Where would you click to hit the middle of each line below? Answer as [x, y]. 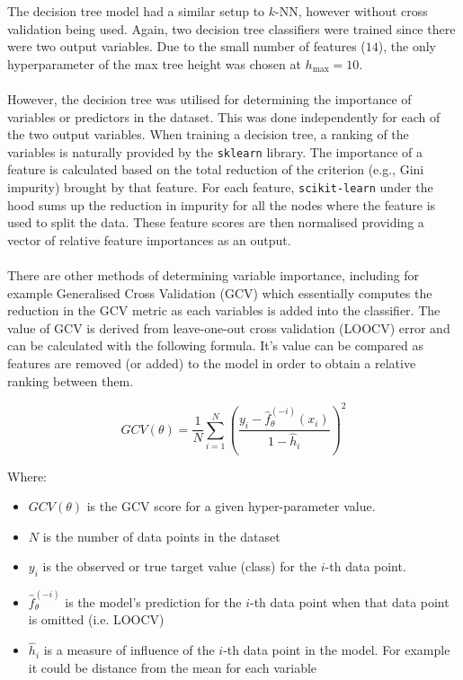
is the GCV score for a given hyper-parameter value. [231, 506]
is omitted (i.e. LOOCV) [96, 619]
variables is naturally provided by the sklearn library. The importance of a [215, 151]
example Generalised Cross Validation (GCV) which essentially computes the [220, 292]
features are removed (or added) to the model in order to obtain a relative [212, 363]
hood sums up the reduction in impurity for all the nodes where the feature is [222, 204]
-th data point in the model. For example [337, 650]
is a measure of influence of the [129, 650]
